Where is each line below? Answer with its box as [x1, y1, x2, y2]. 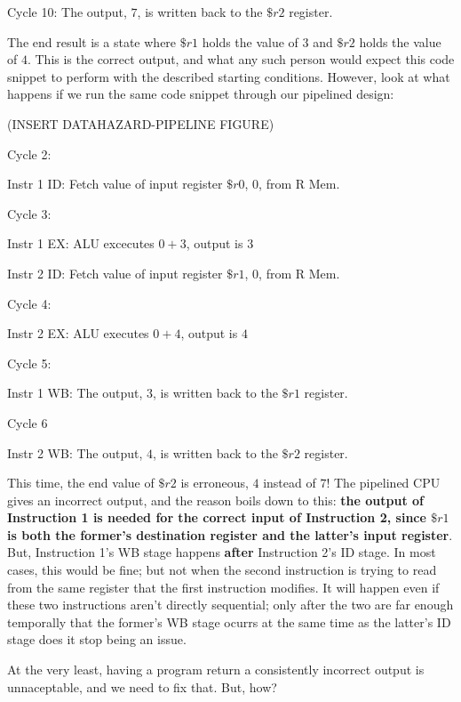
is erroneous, [180, 473, 249, 492]
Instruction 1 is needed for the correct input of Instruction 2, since [7, 508, 426, 527]
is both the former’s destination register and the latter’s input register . [7, 525, 453, 544]
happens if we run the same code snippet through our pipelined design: [7, 85, 394, 103]
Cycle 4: [7, 294, 52, 312]
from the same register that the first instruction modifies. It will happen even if [7, 577, 440, 596]
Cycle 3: [7, 204, 52, 222]
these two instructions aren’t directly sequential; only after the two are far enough [7, 595, 454, 614]
